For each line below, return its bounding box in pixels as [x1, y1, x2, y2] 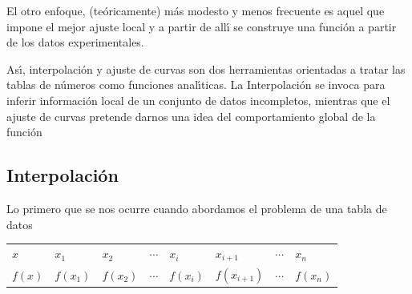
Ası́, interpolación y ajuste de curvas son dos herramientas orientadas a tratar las [6, 60, 406, 77]
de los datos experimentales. [6, 34, 144, 50]
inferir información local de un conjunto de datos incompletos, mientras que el [6, 91, 390, 108]
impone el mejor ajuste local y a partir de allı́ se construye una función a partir [6, 18, 397, 34]
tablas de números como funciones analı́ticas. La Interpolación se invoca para [6, 76, 386, 93]
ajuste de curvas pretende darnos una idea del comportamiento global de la [6, 107, 376, 124]
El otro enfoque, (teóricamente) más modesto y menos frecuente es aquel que [6, 2, 385, 18]
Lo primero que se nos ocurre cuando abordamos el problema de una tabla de [6, 199, 387, 216]
